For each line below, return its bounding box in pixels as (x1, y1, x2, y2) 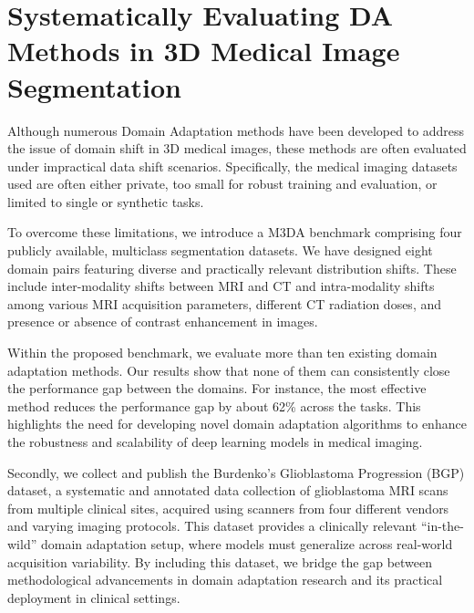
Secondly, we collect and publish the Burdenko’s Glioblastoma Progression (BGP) (7, 462, 465, 482)
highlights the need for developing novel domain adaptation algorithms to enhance (7, 414, 467, 433)
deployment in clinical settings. (7, 587, 180, 607)
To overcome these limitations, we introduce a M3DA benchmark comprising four (7, 223, 462, 242)
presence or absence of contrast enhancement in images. (7, 312, 318, 331)
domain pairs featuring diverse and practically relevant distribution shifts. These (7, 258, 457, 277)
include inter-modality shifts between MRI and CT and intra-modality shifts (7, 276, 435, 296)
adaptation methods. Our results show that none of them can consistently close (7, 360, 450, 379)
